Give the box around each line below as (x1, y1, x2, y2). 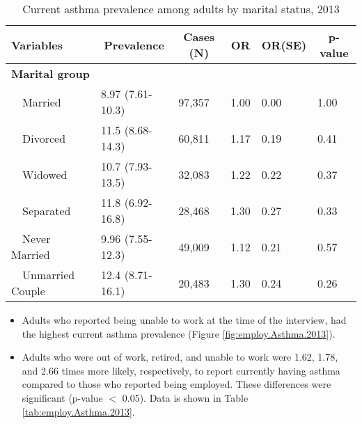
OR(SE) (261, 36, 307, 53)
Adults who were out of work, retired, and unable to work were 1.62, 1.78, (22, 350, 338, 364)
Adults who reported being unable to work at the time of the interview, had (22, 313, 347, 327)
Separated (22, 202, 71, 219)
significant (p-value (22, 390, 103, 405)
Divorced (22, 129, 66, 146)
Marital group (11, 65, 90, 81)
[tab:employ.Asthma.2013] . (22, 404, 135, 418)
